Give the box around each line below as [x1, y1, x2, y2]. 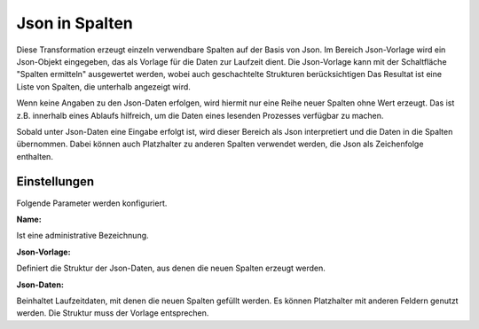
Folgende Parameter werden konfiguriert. [16, 198, 168, 208]
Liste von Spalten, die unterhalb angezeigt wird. [16, 81, 191, 92]
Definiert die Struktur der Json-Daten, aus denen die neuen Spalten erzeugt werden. [16, 262, 326, 274]
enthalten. [16, 151, 53, 161]
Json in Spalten [16, 13, 133, 33]
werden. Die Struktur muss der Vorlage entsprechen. [16, 308, 209, 318]
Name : [16, 214, 42, 224]
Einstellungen [16, 174, 95, 190]
